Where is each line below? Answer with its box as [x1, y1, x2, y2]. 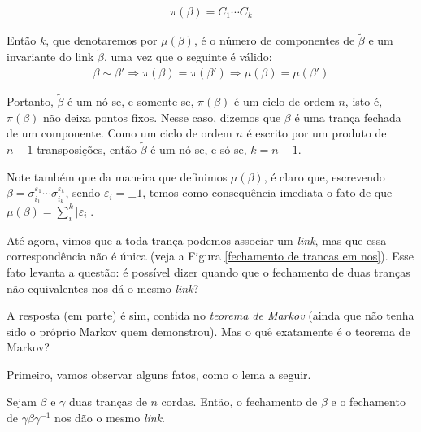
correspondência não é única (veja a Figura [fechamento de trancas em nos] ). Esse [7, 247, 414, 264]
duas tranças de [69, 393, 147, 410]
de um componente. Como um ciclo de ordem [7, 124, 232, 142]
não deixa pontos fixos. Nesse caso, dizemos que [43, 108, 281, 125]
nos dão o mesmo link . [54, 409, 166, 426]
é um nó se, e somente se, [67, 92, 194, 109]
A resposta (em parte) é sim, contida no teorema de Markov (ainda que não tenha [7, 307, 414, 324]
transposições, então [37, 140, 137, 157]
